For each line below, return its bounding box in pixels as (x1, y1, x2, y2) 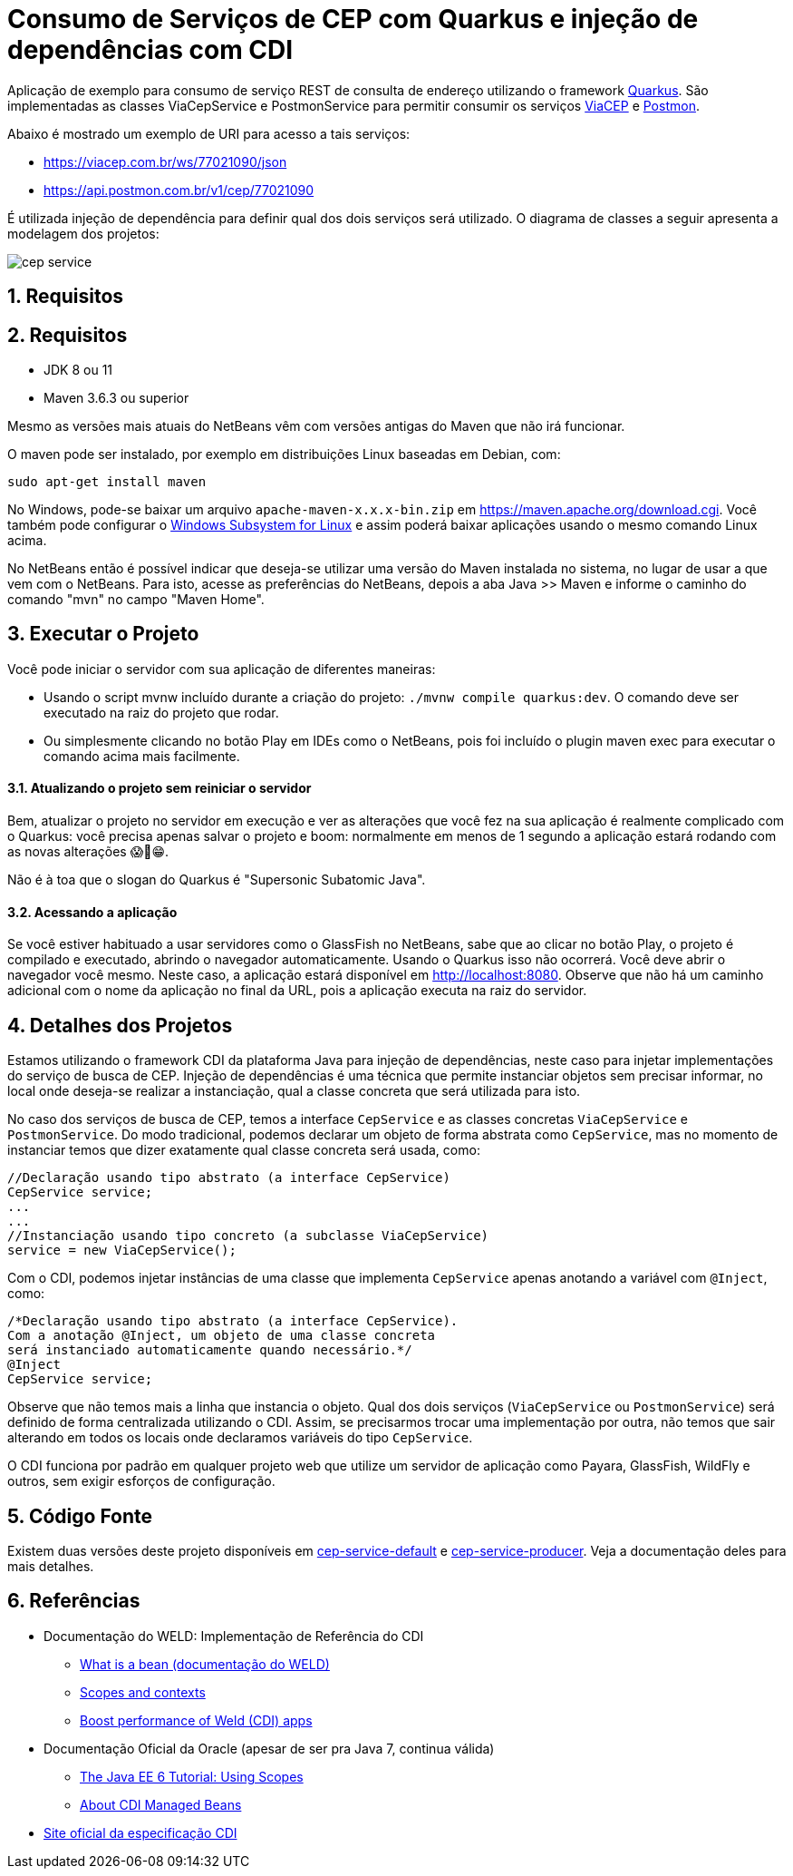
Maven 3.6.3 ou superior (44, 390, 189, 406)
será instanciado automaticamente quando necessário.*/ (7, 1343, 412, 1358)
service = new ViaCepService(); (7, 1243, 237, 1258)
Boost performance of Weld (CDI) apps (80, 1712, 313, 1728)
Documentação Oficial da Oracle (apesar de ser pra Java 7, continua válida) (44, 1740, 495, 1756)
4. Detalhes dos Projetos (7, 1013, 233, 1037)
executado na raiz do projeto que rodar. (44, 704, 279, 720)
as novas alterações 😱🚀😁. (7, 844, 169, 860)
